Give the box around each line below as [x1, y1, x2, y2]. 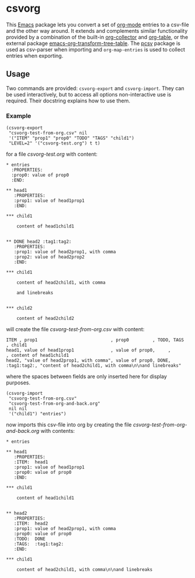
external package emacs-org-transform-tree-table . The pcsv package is [6, 40, 181, 47]
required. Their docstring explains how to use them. [6, 97, 130, 104]
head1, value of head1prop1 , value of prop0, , [6, 348, 171, 353]
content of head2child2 [16, 315, 75, 322]
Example [6, 112, 32, 120]
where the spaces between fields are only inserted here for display [6, 373, 168, 380]
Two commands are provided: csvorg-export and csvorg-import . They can [6, 84, 184, 92]
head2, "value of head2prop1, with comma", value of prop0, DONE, [6, 357, 171, 364]
